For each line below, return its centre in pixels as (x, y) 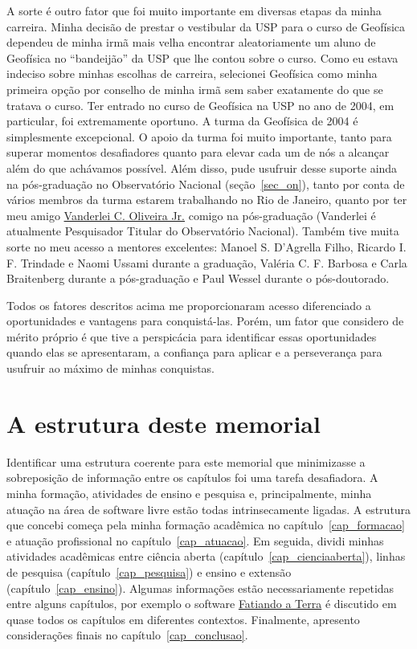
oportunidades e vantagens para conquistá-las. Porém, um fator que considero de (205, 321)
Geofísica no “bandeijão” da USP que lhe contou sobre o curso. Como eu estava (202, 57)
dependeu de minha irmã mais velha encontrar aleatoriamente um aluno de (191, 42)
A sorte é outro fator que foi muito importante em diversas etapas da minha (194, 10)
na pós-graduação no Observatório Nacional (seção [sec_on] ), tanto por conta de (206, 184)
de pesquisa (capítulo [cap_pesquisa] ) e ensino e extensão (149, 571)
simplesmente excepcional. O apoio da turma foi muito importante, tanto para (199, 136)
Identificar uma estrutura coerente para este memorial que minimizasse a (186, 461)
